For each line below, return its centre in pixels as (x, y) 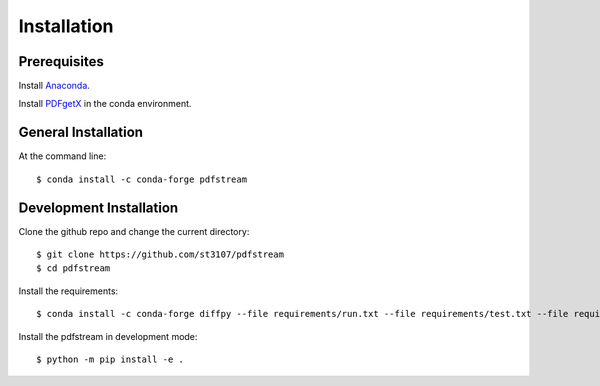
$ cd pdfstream (73, 268)
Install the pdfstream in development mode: (108, 336)
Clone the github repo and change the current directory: (134, 231)
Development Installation (98, 207)
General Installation (81, 132)
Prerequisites (61, 61)
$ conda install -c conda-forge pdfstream (142, 179)
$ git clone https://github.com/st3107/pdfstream (160, 254)
